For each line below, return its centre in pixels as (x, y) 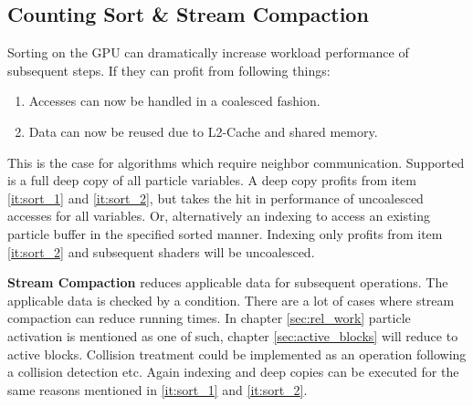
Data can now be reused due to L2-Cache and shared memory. (203, 131)
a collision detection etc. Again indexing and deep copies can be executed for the (233, 372)
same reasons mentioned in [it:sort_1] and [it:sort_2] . (158, 389)
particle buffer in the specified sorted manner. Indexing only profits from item (225, 233)
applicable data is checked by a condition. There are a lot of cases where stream (231, 300)
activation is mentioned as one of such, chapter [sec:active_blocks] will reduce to (233, 335)
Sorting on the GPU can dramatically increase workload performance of (208, 52)
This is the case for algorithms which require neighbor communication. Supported (236, 162)
